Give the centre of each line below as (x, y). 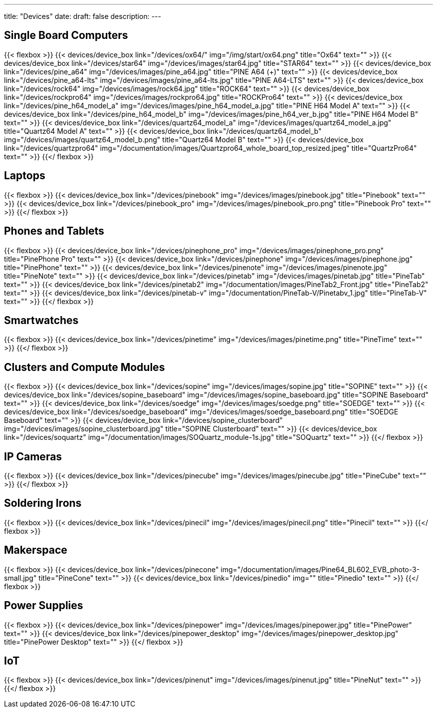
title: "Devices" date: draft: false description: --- (83, 16)
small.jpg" (20, 578)
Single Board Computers (66, 35)
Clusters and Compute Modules (85, 367)
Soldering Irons (43, 503)
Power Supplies (44, 606)
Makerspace (36, 550)
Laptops (25, 176)
